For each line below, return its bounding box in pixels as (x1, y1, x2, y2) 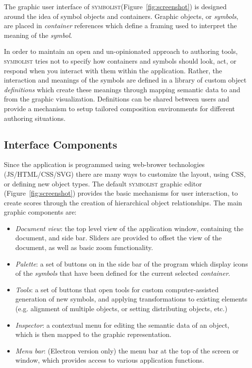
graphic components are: (4, 207, 77, 217)
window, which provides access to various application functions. (15, 355, 204, 365)
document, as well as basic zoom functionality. (15, 242, 153, 252)
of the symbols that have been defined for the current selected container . (15, 268, 230, 278)
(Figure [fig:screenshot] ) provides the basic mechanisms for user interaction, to (4, 188, 238, 198)
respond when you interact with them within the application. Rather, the (4, 65, 222, 75)
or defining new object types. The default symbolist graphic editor (4, 178, 202, 188)
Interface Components (4, 136, 118, 151)
